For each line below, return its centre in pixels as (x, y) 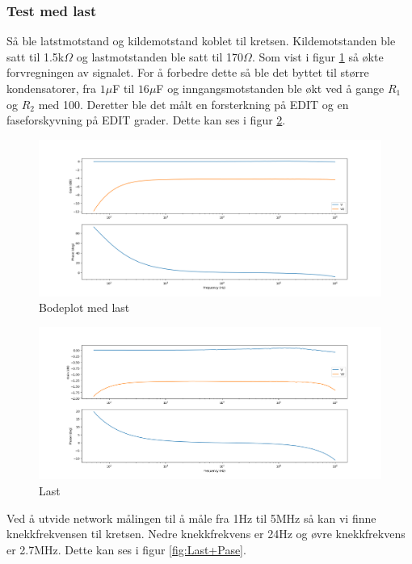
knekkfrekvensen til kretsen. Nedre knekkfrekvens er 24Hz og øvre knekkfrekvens (206, 534)
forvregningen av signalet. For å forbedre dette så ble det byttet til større (188, 72)
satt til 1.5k (36, 56)
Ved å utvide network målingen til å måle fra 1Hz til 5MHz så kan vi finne (191, 518)
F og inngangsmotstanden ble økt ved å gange (270, 88)
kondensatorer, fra (52, 88)
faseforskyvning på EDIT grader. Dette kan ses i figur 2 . (146, 120)
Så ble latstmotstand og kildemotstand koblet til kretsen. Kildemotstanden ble (201, 41)
